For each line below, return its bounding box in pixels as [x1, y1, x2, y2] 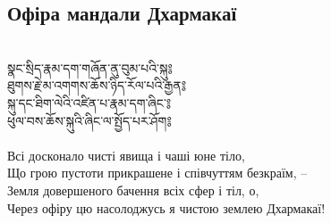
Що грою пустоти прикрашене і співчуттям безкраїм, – [7, 163, 308, 182]
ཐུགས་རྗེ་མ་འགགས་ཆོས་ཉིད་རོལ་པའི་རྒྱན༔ [7, 76, 187, 95]
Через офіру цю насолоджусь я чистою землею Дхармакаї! [7, 198, 326, 217]
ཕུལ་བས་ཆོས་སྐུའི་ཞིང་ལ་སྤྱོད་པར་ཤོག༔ [7, 111, 172, 129]
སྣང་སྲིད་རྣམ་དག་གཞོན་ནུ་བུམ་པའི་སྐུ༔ [7, 58, 173, 77]
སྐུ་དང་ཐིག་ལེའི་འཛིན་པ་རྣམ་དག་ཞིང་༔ [7, 93, 172, 111]
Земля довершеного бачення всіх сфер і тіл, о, [7, 180, 259, 199]
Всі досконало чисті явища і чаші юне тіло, [7, 145, 245, 164]
